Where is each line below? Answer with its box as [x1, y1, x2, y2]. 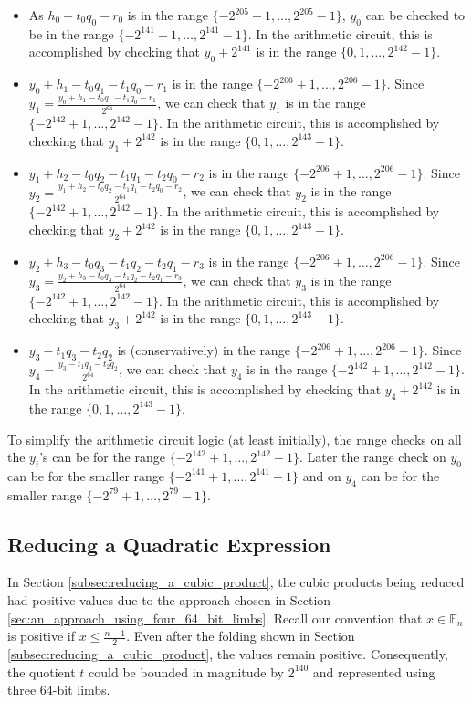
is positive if [7, 626, 76, 645]
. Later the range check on [299, 447, 446, 466]
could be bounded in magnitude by [89, 662, 285, 681]
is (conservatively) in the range [117, 341, 290, 360]
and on [302, 466, 341, 485]
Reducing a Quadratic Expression [7, 529, 331, 558]
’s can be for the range [39, 447, 165, 466]
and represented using [312, 662, 435, 681]
